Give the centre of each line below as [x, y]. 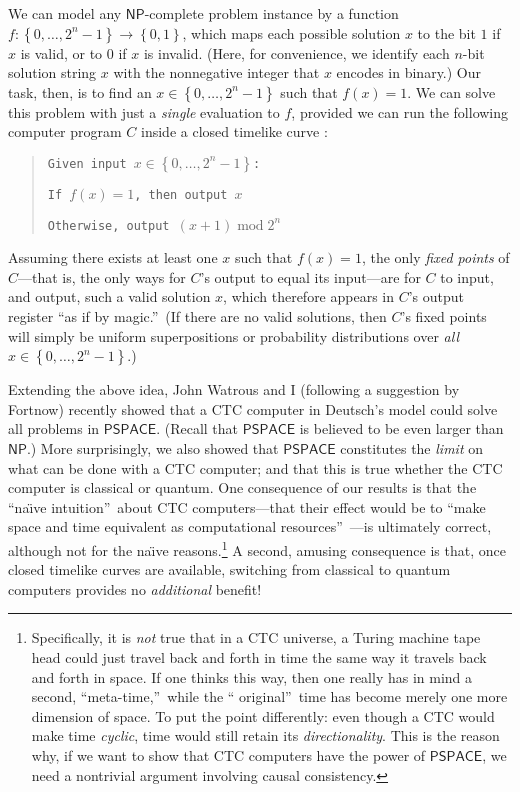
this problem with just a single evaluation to [144, 111]
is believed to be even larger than [401, 428]
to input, [467, 276]
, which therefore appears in [309, 296]
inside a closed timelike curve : [234, 131]
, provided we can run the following [400, 111]
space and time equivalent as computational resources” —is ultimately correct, [250, 526]
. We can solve [451, 91]
